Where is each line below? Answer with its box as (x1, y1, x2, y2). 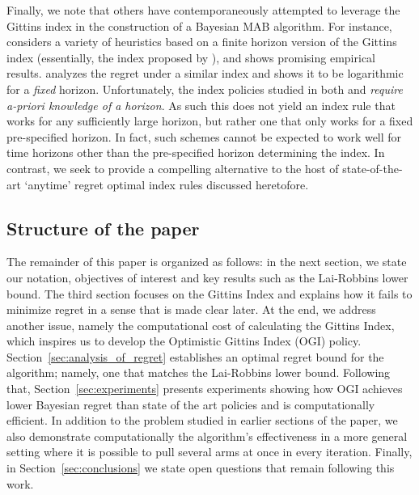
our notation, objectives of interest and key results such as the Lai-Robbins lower (6, 269, 408, 286)
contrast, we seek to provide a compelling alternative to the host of (6, 159, 339, 176)
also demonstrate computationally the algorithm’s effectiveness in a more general (6, 427, 408, 444)
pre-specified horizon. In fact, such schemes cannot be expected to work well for (6, 128, 402, 145)
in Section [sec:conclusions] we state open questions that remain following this (6, 459, 395, 476)
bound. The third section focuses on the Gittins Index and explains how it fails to (6, 285, 413, 302)
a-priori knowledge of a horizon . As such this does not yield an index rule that (6, 96, 396, 113)
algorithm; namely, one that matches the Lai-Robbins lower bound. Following (6, 364, 391, 381)
